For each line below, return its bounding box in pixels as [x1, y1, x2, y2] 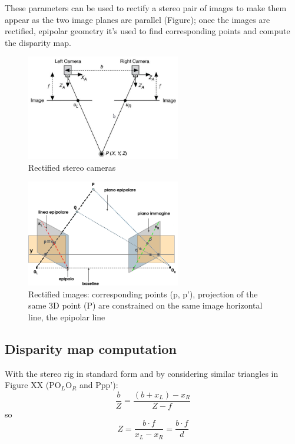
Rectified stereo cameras [28, 161, 116, 173]
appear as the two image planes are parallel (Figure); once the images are [5, 13, 270, 25]
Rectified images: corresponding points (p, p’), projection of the [28, 287, 258, 300]
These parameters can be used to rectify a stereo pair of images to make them [5, 2, 287, 14]
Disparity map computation [5, 339, 177, 357]
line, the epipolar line [28, 310, 105, 323]
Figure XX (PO [5, 379, 61, 391]
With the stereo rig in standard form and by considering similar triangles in [5, 367, 279, 379]
